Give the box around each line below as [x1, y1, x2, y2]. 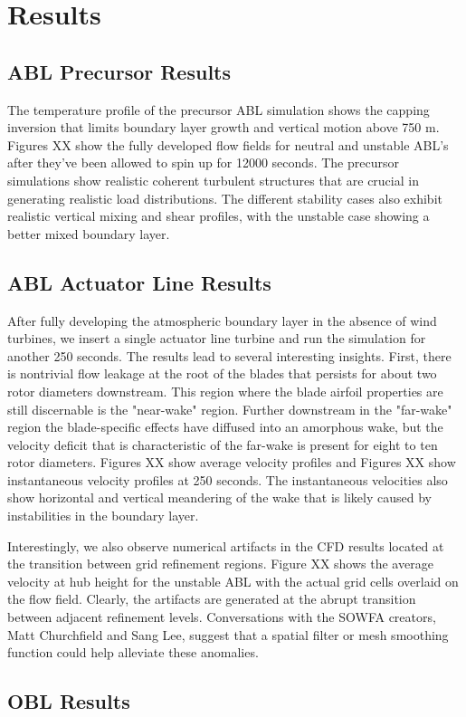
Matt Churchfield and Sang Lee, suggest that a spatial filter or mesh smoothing [7, 625, 449, 644]
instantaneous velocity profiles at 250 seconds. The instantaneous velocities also [7, 470, 448, 489]
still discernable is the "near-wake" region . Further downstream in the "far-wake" [7, 399, 452, 418]
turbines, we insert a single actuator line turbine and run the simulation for [7, 329, 426, 348]
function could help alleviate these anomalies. [7, 643, 259, 662]
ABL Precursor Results [7, 57, 232, 85]
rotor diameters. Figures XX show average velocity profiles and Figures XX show [7, 453, 456, 472]
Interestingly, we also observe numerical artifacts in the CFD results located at [7, 536, 444, 555]
